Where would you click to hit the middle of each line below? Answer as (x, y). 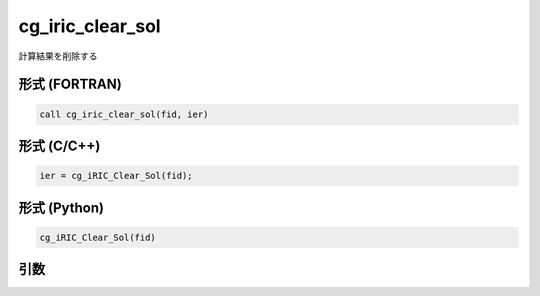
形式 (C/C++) (59, 145)
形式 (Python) (61, 207)
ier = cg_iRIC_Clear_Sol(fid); (116, 176)
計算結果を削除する (58, 56)
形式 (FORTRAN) (70, 84)
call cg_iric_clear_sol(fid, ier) (124, 114)
